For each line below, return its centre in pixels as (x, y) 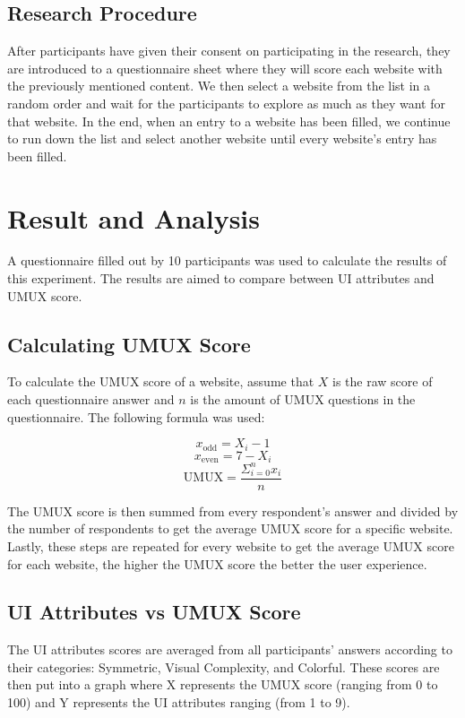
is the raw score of (383, 381)
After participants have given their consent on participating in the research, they (229, 51)
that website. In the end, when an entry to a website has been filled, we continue (229, 121)
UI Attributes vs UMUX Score (154, 612)
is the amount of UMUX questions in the (303, 399)
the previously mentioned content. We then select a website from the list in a (219, 86)
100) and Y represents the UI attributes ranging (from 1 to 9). (179, 702)
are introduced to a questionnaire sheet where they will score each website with (225, 68)
